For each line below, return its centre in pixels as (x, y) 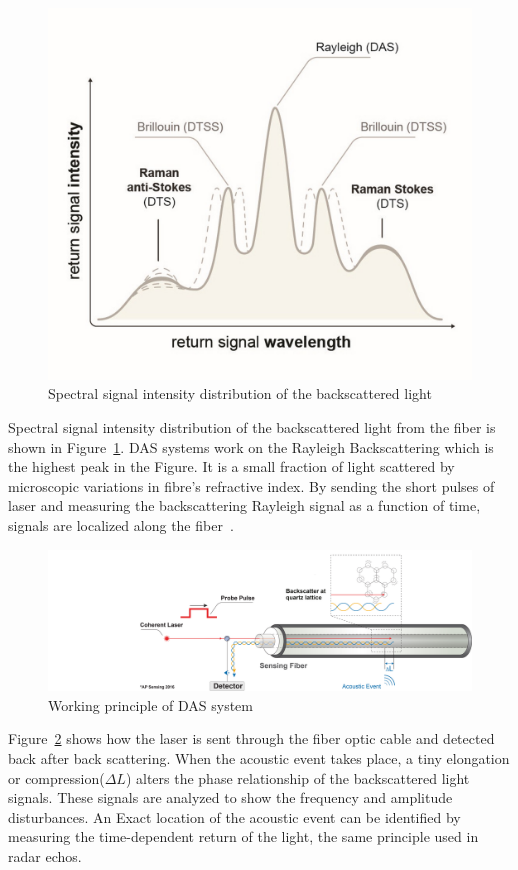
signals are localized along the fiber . (121, 524)
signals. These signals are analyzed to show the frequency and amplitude (230, 797)
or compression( (56, 777)
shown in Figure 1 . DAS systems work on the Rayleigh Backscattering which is (251, 446)
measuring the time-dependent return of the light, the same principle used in (243, 836)
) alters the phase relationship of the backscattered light (297, 777)
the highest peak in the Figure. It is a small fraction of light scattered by (231, 466)
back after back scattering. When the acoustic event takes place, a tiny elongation (259, 757)
